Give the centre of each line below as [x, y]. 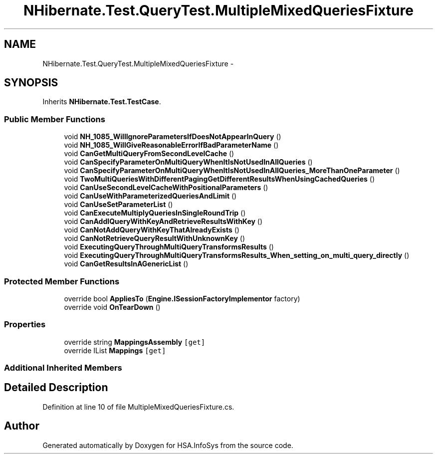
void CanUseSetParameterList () [118, 205]
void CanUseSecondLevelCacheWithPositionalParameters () [166, 188]
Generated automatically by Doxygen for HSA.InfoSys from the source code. [168, 445]
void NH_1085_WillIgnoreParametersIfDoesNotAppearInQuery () [173, 137]
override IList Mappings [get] [115, 350]
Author [22, 426]
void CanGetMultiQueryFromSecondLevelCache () [149, 154]
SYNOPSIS [31, 83]
